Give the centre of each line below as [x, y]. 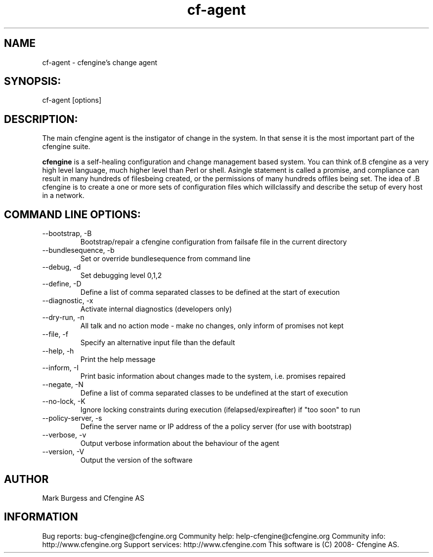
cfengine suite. [66, 147]
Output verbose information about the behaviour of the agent [180, 443]
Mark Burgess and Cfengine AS [93, 498]
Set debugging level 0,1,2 [121, 276]
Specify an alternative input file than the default [158, 343]
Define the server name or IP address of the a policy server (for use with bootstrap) [216, 427]
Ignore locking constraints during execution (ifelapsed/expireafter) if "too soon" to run [220, 410]
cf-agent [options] [72, 100]
